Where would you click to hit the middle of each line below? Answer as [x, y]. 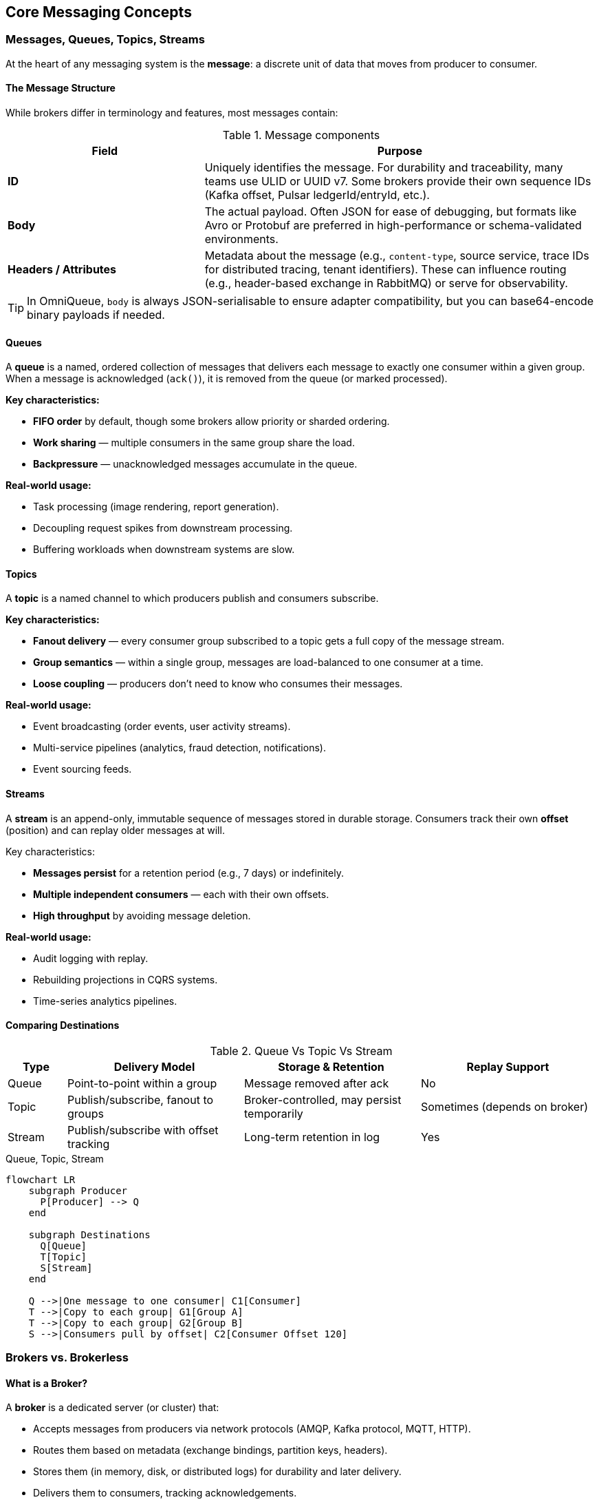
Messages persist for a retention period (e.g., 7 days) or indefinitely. [188, 873]
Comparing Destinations [63, 1025]
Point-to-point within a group [142, 1083]
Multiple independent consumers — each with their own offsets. [181, 894]
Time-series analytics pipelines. [105, 1001]
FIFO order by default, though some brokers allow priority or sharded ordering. [211, 421]
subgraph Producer [78, 1190]
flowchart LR [41, 1179]
